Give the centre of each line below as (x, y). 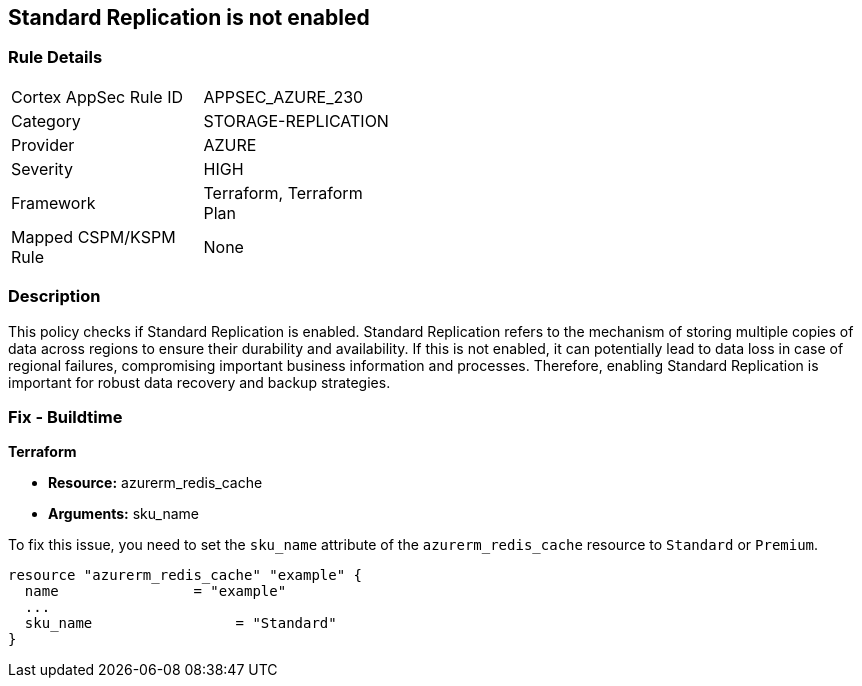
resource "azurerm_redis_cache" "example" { (185, 575)
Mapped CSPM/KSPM (93, 236)
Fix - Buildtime (65, 416)
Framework (53, 202)
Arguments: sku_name (123, 514)
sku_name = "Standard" (180, 623)
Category (46, 120)
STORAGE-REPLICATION (296, 120)
